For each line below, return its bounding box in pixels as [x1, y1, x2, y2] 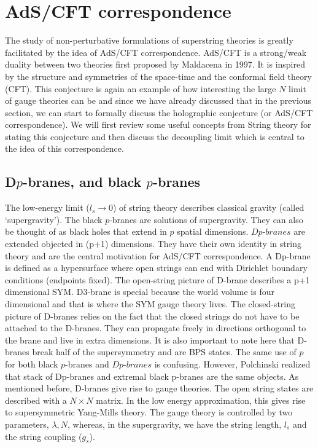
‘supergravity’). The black [5, 213, 103, 226]
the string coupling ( [5, 430, 82, 442]
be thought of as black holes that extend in [5, 225, 167, 238]
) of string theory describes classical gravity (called [113, 201, 304, 214]
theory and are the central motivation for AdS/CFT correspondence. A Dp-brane [5, 249, 311, 262]
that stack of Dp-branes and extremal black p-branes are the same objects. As [5, 369, 299, 382]
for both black [5, 357, 58, 370]
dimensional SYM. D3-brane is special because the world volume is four [5, 285, 274, 298]
